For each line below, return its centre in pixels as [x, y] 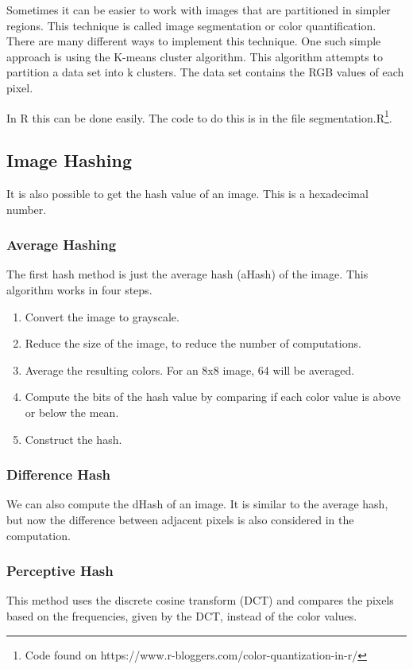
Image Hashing [69, 160]
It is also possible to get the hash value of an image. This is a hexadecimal [187, 194]
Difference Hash [59, 475]
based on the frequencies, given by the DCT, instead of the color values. [182, 615]
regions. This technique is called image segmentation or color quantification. [191, 25]
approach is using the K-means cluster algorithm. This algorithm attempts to [195, 56]
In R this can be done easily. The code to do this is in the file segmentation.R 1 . [199, 116]
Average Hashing [62, 245]
